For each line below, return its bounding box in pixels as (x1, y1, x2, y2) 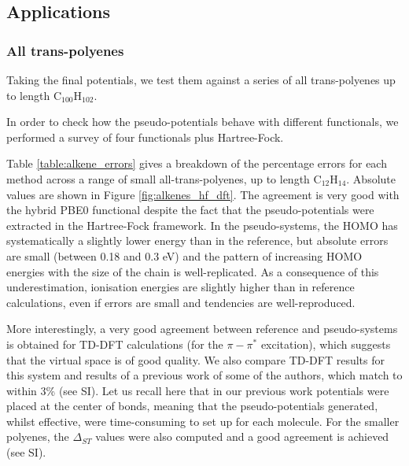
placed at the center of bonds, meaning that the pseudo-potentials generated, (6, 398, 378, 414)
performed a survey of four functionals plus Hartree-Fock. (6, 128, 284, 145)
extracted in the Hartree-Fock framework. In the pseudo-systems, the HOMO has (6, 216, 398, 233)
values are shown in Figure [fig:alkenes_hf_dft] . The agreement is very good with (6, 186, 400, 202)
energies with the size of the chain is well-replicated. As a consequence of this (6, 263, 379, 279)
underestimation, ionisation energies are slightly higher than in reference (6, 279, 355, 295)
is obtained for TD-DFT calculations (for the (6, 335, 223, 352)
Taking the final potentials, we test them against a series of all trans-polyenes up (6, 72, 396, 87)
